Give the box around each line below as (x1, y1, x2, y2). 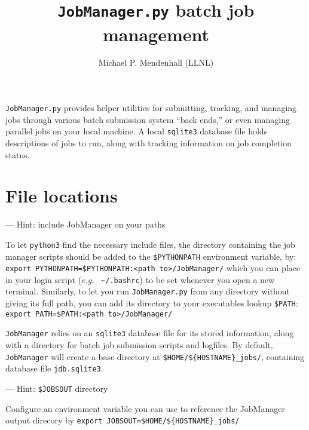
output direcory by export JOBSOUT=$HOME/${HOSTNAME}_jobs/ (5, 414, 240, 426)
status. (5, 148, 30, 161)
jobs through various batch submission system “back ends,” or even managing (5, 113, 290, 125)
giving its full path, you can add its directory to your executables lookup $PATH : (5, 297, 298, 309)
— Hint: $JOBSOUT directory (5, 382, 108, 394)
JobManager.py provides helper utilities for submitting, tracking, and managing (5, 102, 297, 114)
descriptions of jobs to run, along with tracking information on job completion (5, 136, 292, 149)
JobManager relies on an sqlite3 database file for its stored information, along (5, 327, 294, 339)
